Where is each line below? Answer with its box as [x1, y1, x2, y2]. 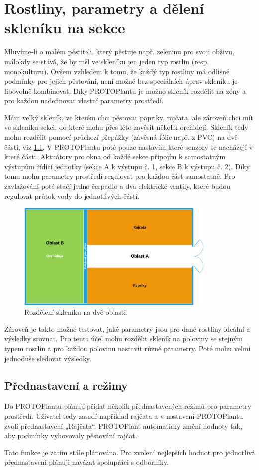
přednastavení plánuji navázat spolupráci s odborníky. [4, 457, 169, 467]
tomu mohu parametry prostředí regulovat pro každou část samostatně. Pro [4, 171, 235, 181]
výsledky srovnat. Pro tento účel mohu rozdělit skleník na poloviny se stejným [4, 333, 243, 344]
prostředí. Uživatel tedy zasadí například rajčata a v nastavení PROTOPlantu [4, 410, 243, 421]
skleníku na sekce [4, 17, 125, 38]
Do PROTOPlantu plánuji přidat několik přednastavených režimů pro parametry [4, 401, 251, 411]
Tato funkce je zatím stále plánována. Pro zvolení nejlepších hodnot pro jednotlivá [4, 447, 255, 457]
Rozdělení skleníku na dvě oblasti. [24, 307, 128, 317]
